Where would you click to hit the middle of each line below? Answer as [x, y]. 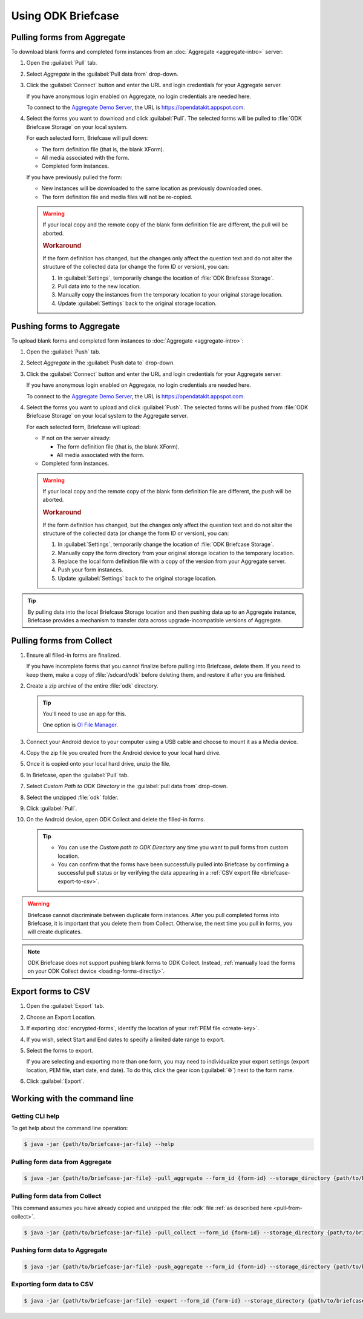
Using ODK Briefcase [65, 16]
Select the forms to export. [60, 1050]
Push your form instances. [90, 570]
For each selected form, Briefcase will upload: [83, 427]
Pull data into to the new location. [100, 286]
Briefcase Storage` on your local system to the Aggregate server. [107, 416]
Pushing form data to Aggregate [59, 1250]
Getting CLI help [35, 1116]
